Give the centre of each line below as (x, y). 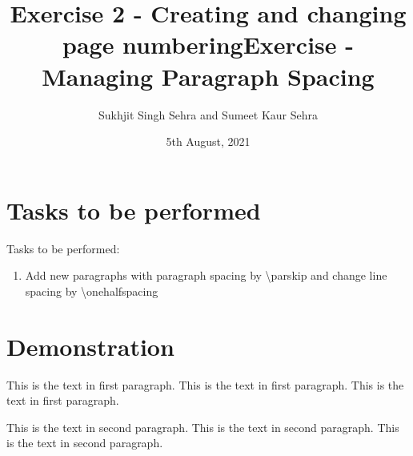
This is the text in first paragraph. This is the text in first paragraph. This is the (205, 384)
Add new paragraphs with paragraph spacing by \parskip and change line (206, 275)
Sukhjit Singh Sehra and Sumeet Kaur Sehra (208, 114)
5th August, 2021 (208, 141)
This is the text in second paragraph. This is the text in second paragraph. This (203, 427)
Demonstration (90, 346)
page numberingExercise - (208, 44)
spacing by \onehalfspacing (92, 291)
